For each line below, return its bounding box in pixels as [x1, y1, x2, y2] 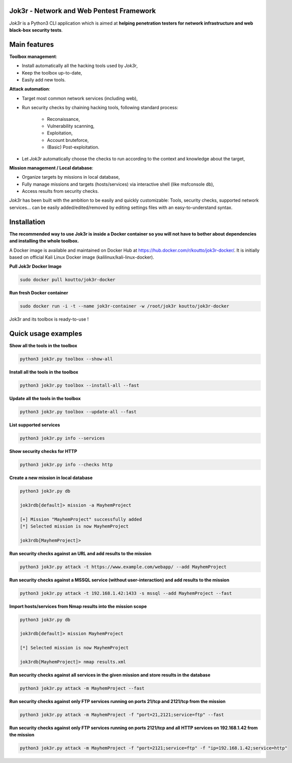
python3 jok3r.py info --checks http [20, 462, 113, 468]
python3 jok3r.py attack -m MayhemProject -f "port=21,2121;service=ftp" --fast [20, 712, 224, 717]
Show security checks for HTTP [9, 448, 77, 454]
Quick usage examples [9, 330, 82, 338]
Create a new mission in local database [9, 475, 93, 481]
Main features [9, 40, 54, 49]
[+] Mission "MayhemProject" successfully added [20, 516, 142, 522]
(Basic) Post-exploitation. [47, 144, 100, 150]
